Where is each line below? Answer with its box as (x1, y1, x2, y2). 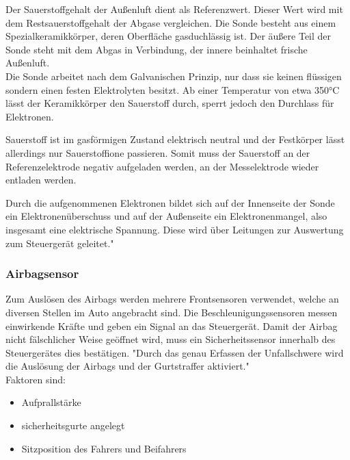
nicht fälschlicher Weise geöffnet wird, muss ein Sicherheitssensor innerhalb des (5, 332, 336, 346)
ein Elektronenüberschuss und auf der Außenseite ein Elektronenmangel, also (5, 209, 327, 223)
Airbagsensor (5, 265, 79, 282)
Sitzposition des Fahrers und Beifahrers (21, 441, 187, 455)
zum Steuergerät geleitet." (5, 235, 114, 250)
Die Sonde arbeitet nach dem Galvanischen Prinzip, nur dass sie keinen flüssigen (5, 68, 342, 83)
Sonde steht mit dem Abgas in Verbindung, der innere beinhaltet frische (5, 42, 308, 56)
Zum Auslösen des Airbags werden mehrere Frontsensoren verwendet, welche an (5, 292, 339, 306)
